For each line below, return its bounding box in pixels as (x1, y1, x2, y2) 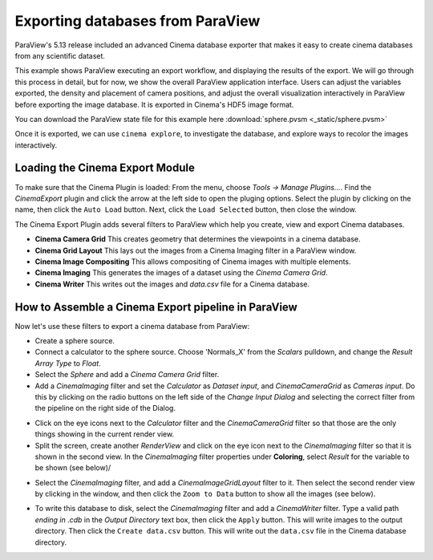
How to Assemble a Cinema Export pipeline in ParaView (14, 300, 298, 314)
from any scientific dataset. (14, 51, 106, 60)
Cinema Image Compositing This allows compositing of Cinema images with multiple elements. (34, 257, 352, 266)
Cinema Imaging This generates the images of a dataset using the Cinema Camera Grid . (34, 268, 328, 278)
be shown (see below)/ (34, 463, 111, 473)
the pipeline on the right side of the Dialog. (34, 404, 176, 413)
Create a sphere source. (34, 336, 115, 345)
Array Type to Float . (34, 358, 102, 368)
